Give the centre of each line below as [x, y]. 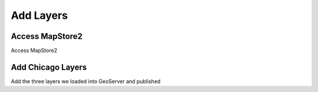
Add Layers [39, 15]
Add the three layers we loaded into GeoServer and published [86, 81]
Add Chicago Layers [49, 67]
